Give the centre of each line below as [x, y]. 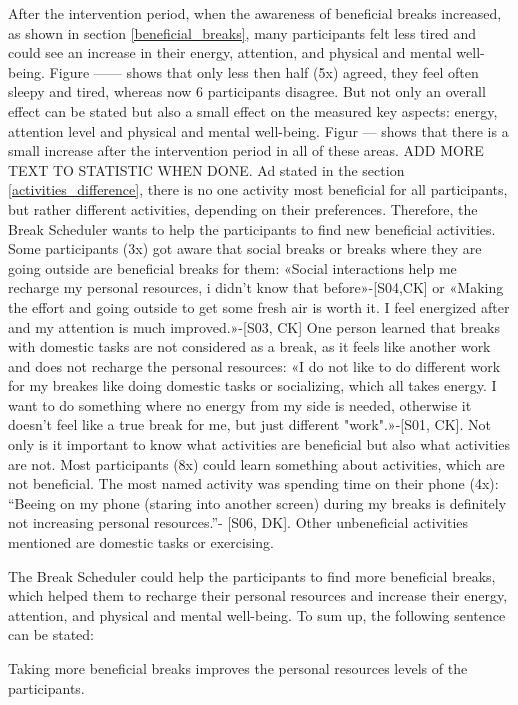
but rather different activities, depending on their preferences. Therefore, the [243, 208]
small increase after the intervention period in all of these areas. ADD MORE [246, 150]
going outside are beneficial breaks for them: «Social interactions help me [232, 267]
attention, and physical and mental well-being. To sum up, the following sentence [257, 614]
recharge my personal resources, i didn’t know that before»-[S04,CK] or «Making [256, 287]
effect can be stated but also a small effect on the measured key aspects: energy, [253, 110]
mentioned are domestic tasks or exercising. [141, 542]
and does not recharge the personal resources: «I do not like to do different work [254, 365]
